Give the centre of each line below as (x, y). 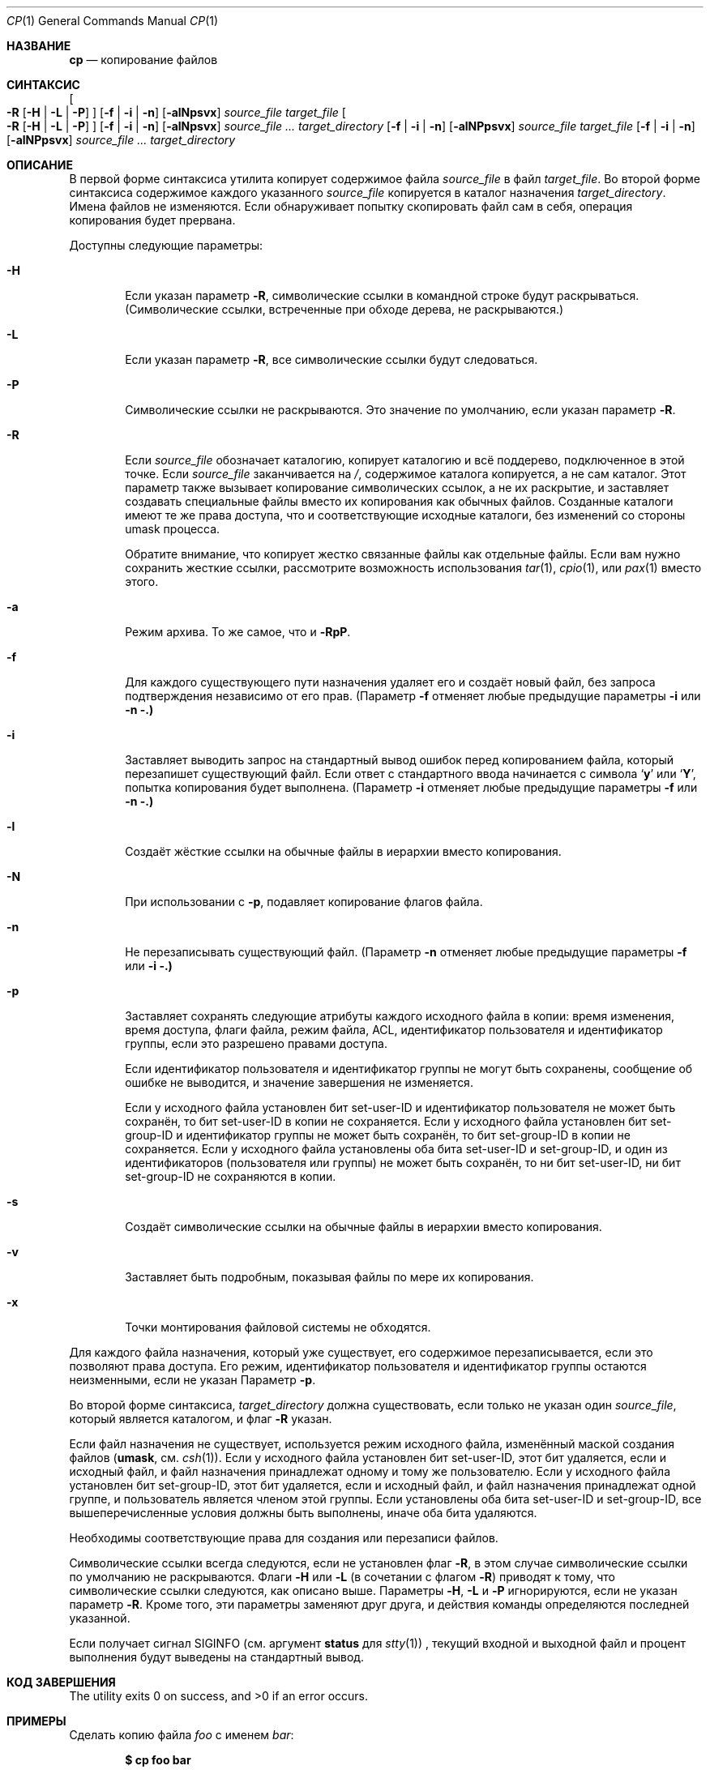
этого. (142, 581)
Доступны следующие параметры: (166, 245)
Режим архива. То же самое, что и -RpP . (238, 632)
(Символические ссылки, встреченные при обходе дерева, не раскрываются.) (344, 309)
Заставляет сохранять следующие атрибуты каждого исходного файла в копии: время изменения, (400, 1016)
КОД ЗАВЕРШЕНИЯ (61, 1682)
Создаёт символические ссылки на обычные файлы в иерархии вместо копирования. (364, 1227)
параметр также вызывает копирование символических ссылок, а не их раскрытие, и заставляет (397, 487)
